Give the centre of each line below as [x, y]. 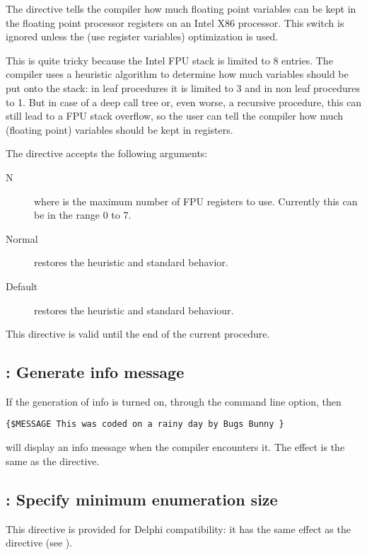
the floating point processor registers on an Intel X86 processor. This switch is [175, 22]
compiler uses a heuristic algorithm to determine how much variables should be [177, 74]
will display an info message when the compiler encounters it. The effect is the [175, 447]
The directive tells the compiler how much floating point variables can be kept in [181, 8]
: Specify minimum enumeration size [142, 499]
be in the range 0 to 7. [83, 215]
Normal [22, 238]
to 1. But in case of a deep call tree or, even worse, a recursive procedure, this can [184, 102]
